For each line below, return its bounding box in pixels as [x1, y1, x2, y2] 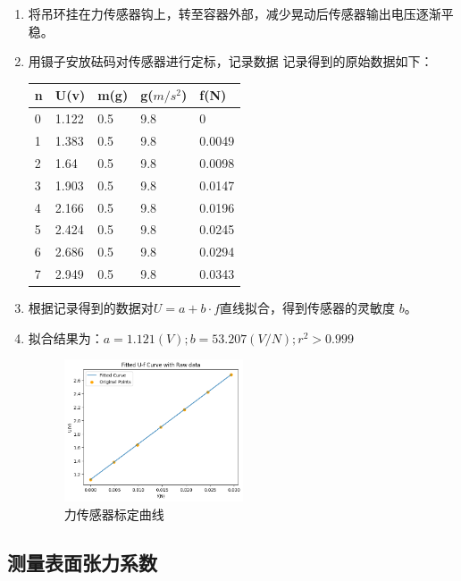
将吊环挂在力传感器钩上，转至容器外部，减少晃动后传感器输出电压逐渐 [28, 4, 441, 22]
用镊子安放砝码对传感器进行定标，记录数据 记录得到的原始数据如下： [28, 52, 433, 71]
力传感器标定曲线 [63, 504, 164, 523]
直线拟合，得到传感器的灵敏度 [220, 299, 395, 317]
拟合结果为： [28, 328, 104, 347]
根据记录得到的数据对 [28, 299, 154, 317]
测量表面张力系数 [7, 548, 157, 576]
